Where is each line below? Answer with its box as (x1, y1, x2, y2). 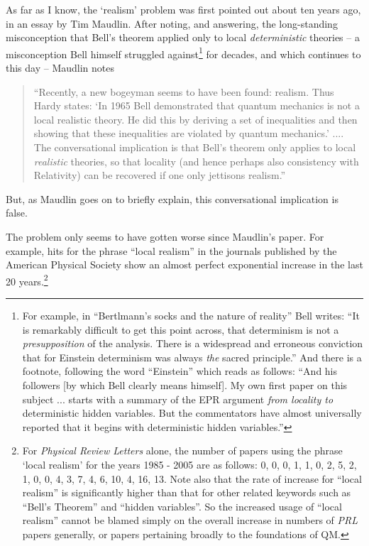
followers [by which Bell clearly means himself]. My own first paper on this (22, 377, 348, 392)
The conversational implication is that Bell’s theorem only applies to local (33, 140, 356, 154)
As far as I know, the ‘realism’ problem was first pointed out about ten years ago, (6, 2, 361, 16)
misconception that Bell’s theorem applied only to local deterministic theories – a (6, 30, 360, 45)
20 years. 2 (6, 271, 48, 288)
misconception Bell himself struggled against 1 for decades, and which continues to (6, 44, 361, 61)
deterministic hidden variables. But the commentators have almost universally (22, 405, 362, 420)
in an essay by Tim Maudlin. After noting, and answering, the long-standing (6, 16, 338, 31)
